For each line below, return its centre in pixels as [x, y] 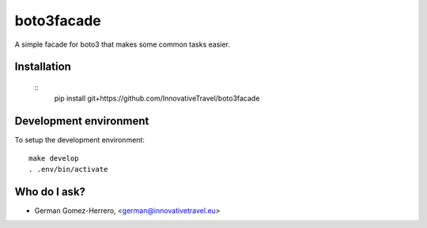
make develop [54, 158]
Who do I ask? [50, 191]
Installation [43, 67]
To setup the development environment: [80, 140]
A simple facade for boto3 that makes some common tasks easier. [123, 44]
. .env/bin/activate [68, 169]
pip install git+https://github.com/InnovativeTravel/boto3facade [157, 98]
